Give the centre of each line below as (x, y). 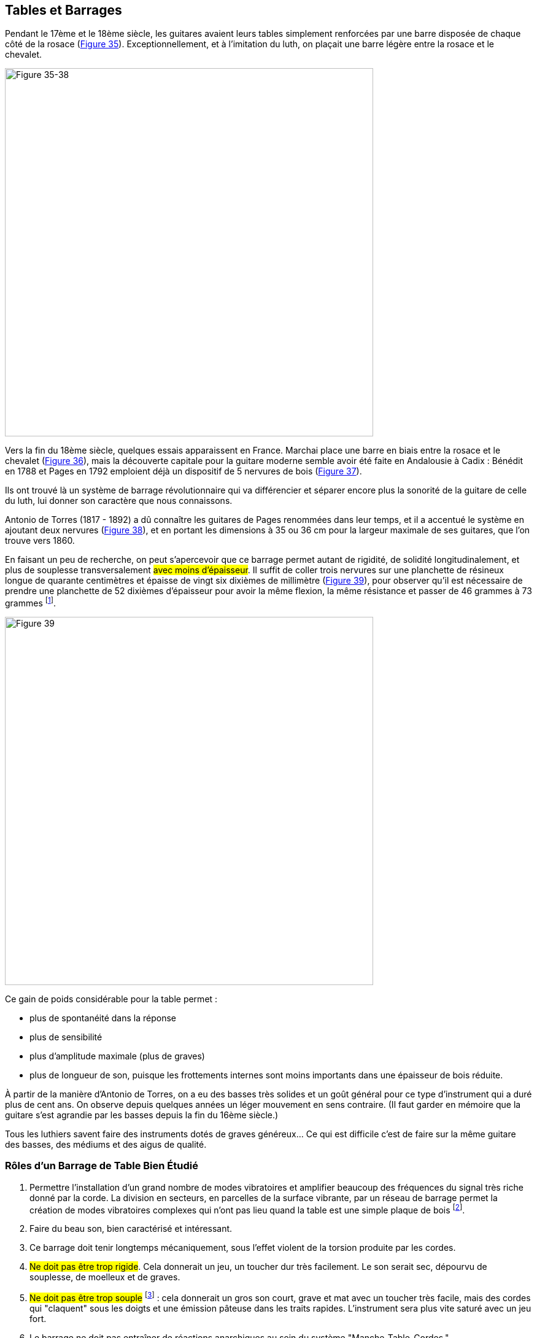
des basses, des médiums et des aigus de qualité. (106, 1145)
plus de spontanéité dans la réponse (103, 1018)
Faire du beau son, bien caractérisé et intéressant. (131, 1229)
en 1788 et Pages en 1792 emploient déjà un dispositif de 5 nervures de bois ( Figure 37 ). (184, 471)
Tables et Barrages (64, 10)
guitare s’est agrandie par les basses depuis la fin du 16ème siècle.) (142, 1115)
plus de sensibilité (66, 1037)
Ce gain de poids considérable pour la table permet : (111, 999)
